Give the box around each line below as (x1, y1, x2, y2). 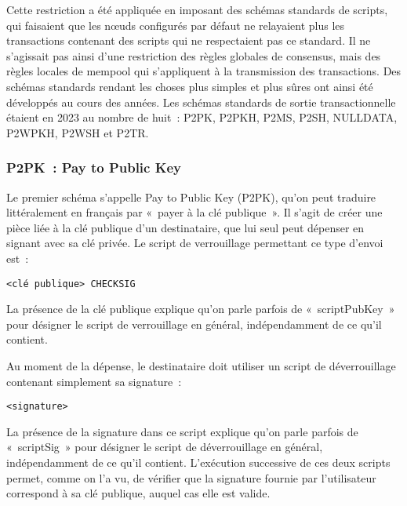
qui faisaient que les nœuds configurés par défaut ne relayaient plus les (6, 16, 345, 33)
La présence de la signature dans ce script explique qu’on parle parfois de (6, 423, 358, 439)
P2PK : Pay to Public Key (6, 158, 182, 177)
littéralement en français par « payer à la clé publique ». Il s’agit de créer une (6, 204, 383, 220)
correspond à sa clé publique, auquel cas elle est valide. (6, 485, 271, 501)
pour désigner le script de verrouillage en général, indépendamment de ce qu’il (6, 315, 382, 332)
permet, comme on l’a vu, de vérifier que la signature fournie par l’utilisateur (6, 469, 376, 486)
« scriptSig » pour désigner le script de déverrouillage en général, (6, 439, 323, 455)
